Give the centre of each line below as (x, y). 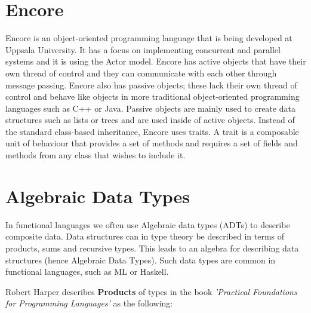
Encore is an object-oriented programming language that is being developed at (149, 38)
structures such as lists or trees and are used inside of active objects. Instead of (150, 120)
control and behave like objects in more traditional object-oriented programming (153, 96)
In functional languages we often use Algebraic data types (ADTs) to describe (148, 224)
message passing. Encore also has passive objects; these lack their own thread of (151, 85)
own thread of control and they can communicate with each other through (141, 73)
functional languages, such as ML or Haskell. (87, 271)
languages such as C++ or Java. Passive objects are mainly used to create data (150, 108)
